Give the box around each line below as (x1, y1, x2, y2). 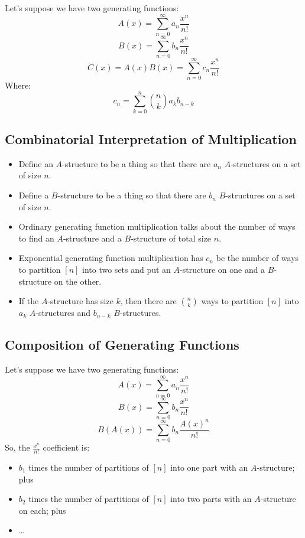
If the (18, 295, 39, 307)
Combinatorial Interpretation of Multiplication (5, 130, 297, 148)
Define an (18, 157, 53, 169)
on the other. (54, 275, 102, 287)
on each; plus (18, 504, 66, 516)
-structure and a (63, 231, 122, 244)
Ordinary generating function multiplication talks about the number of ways (18, 220, 296, 233)
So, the (5, 441, 30, 454)
